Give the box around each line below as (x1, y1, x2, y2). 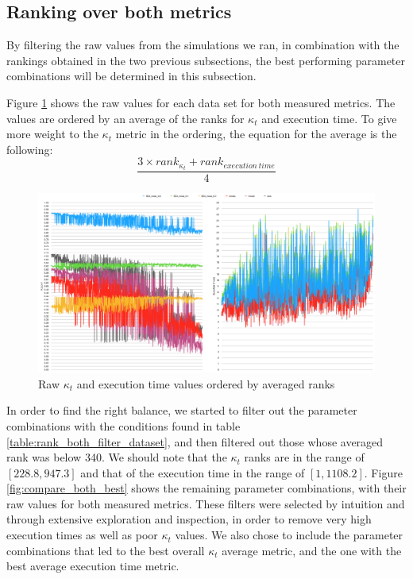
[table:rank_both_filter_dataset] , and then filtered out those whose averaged (6, 433, 384, 450)
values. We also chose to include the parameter (175, 527, 403, 543)
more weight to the (6, 125, 98, 142)
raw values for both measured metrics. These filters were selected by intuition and (6, 495, 405, 511)
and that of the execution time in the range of (80, 464, 305, 481)
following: (6, 141, 53, 157)
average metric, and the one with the (222, 542, 402, 558)
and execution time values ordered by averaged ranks (76, 375, 335, 392)
